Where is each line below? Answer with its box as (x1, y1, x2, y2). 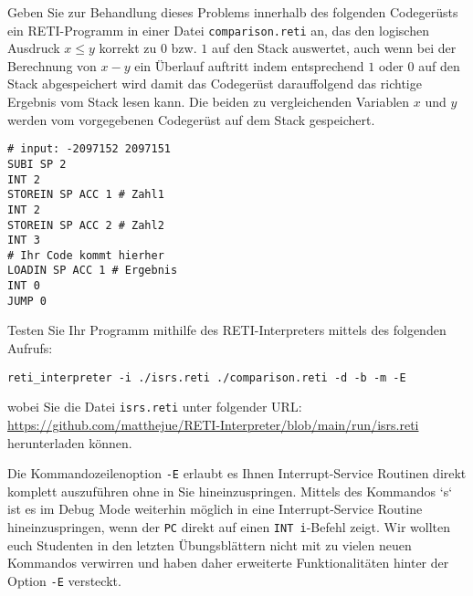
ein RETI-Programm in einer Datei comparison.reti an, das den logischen (7, 20, 429, 39)
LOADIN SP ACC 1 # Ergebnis (7, 264, 178, 277)
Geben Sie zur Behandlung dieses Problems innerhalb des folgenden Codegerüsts (7, 3, 458, 21)
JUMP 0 (7, 294, 47, 308)
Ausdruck (7, 38, 60, 58)
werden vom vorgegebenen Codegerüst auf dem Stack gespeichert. (7, 110, 375, 129)
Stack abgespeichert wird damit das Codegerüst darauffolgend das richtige (7, 74, 422, 93)
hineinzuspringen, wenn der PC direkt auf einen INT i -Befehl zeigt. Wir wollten (7, 517, 450, 536)
